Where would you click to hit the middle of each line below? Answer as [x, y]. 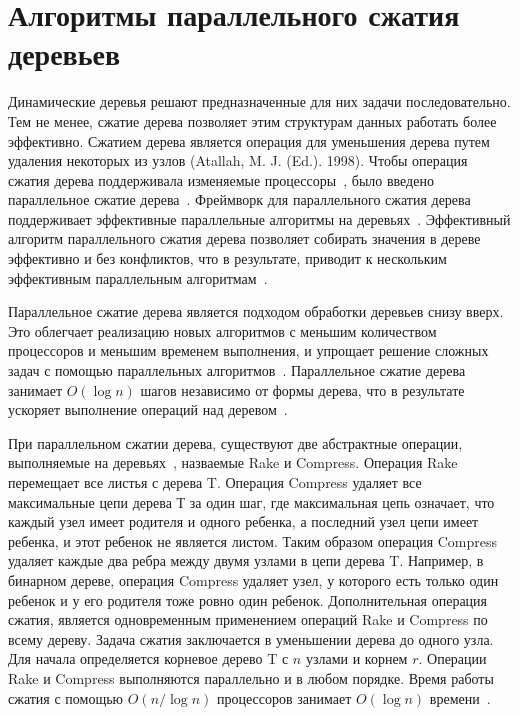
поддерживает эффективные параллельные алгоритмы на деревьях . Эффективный [259, 218]
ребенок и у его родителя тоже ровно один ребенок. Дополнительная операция [248, 599]
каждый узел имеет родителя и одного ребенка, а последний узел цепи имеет [243, 521]
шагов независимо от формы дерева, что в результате [302, 389]
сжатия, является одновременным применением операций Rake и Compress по [248, 619]
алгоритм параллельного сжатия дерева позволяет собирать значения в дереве [244, 238]
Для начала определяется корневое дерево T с [148, 658]
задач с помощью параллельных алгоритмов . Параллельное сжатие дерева [237, 370]
